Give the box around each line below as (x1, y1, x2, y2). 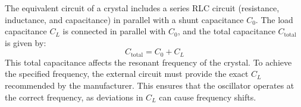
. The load (255, 13, 293, 25)
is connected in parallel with (62, 25, 166, 37)
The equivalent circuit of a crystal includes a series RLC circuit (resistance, (5, 2, 280, 14)
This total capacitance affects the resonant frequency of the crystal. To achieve (5, 56, 292, 68)
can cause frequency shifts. (159, 90, 256, 103)
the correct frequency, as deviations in (5, 90, 143, 103)
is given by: (5, 36, 46, 48)
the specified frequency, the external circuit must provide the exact (5, 67, 249, 80)
